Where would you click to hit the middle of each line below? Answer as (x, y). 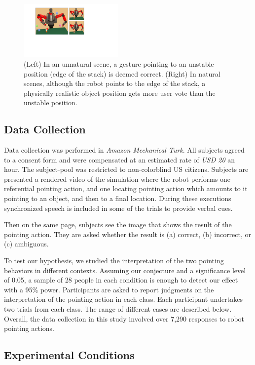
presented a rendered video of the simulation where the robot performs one (117, 179)
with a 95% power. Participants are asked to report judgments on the (109, 289)
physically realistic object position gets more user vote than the (120, 93)
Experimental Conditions (69, 355)
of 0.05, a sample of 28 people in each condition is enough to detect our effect (121, 280)
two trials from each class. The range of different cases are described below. (118, 308)
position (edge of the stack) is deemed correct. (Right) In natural (122, 73)
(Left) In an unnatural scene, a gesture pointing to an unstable (119, 63)
